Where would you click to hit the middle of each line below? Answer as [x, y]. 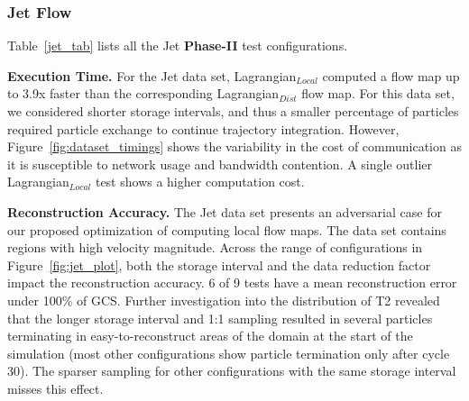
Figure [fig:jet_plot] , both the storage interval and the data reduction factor [219, 264]
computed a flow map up [391, 75]
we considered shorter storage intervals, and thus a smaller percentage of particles [233, 111]
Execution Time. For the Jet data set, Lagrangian [152, 75]
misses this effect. [55, 388]
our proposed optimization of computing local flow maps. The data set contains [227, 229]
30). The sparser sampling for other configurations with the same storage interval [232, 371]
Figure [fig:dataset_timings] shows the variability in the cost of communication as [234, 146]
